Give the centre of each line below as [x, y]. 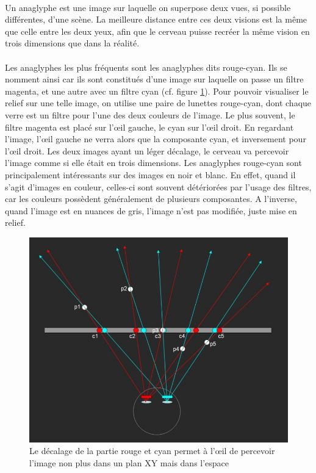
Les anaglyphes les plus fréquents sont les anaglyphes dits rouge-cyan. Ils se [146, 67]
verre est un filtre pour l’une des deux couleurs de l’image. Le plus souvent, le [150, 114]
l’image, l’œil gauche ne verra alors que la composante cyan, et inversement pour [156, 139]
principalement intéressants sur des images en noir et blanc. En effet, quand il [150, 174]
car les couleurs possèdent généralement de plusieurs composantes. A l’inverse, [151, 199]
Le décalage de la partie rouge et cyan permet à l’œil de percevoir [152, 451]
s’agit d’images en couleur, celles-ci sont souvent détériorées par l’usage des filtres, [158, 186]
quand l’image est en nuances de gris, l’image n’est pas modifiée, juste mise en [151, 210]
